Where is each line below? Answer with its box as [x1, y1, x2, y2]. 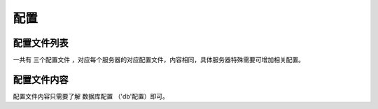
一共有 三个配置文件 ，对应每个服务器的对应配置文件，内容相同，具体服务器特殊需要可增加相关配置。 [13, 56, 304, 64]
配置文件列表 [13, 37, 69, 49]
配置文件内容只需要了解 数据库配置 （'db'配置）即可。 [13, 92, 169, 101]
